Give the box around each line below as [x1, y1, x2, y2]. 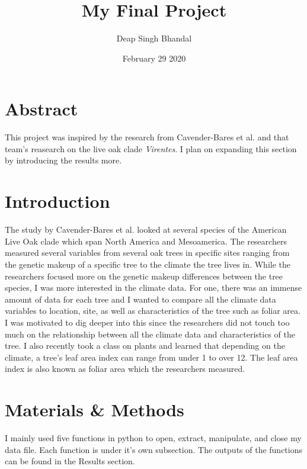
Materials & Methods [5, 397, 184, 422]
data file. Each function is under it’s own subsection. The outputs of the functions [5, 443, 303, 455]
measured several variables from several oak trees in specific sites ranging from [5, 246, 290, 259]
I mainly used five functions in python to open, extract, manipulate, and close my [5, 432, 302, 444]
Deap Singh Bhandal [116, 32, 192, 44]
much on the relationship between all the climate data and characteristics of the [5, 327, 295, 340]
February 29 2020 [122, 52, 186, 64]
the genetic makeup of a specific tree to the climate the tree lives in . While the [5, 258, 290, 270]
